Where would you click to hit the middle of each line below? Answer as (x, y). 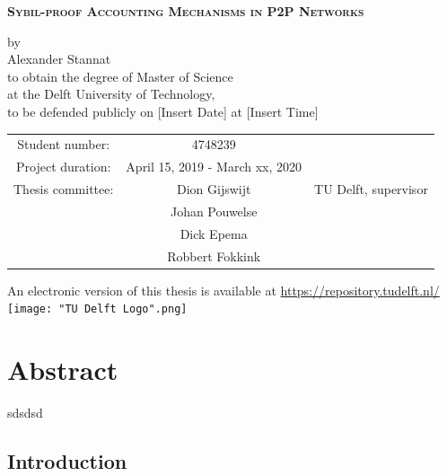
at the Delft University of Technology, (111, 94)
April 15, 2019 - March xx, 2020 (214, 167)
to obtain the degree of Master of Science (120, 76)
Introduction (67, 460)
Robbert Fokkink (214, 256)
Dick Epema (214, 233)
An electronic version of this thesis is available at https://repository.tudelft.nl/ (223, 290)
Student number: (64, 144)
